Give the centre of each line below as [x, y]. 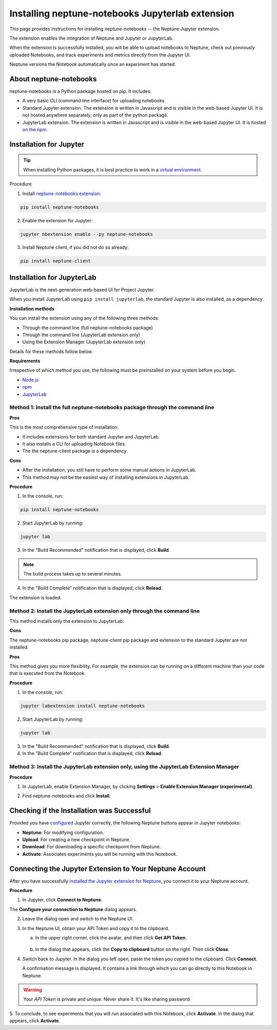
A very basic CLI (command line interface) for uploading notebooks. [94, 101]
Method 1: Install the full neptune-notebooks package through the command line [112, 408]
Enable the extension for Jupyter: [57, 220]
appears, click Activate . [35, 1021]
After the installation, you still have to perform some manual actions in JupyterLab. [110, 470]
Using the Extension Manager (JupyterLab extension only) [84, 342]
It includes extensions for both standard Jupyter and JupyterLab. [91, 437]
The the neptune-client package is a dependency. [75, 451]
